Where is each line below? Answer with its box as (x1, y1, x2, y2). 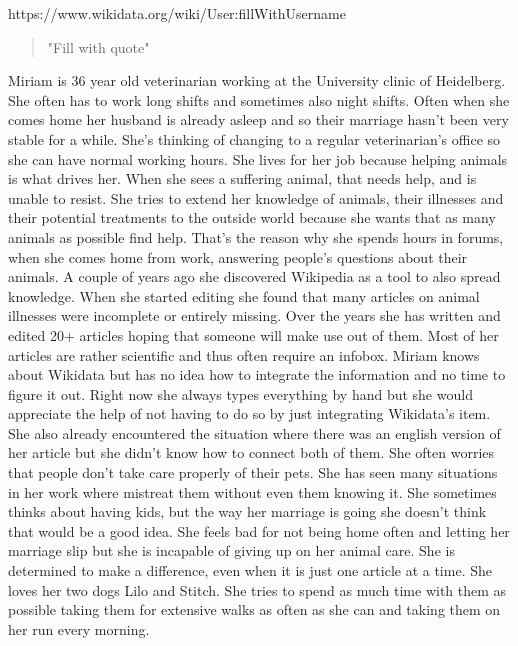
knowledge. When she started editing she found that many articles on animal (8, 285, 480, 306)
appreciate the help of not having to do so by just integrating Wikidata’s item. (8, 403, 491, 424)
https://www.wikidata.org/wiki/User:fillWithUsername (8, 3, 346, 23)
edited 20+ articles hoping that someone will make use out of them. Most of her (8, 324, 499, 345)
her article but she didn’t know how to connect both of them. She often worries (8, 442, 495, 463)
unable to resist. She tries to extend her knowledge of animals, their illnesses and (8, 187, 504, 208)
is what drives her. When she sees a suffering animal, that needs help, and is (8, 168, 477, 189)
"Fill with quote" (47, 36, 150, 57)
